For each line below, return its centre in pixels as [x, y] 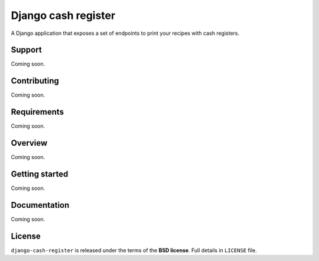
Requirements [38, 112]
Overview [29, 143]
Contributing [35, 81]
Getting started [40, 174]
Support [26, 50]
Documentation [40, 205]
